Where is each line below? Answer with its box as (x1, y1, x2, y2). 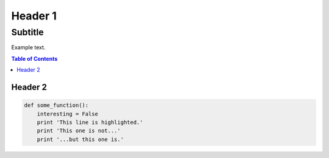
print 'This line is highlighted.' (37, 118, 143, 126)
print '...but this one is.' (37, 136, 124, 143)
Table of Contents (11, 55, 58, 62)
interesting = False (37, 110, 99, 117)
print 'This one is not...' (37, 128, 121, 134)
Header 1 (11, 9, 57, 22)
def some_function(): (24, 102, 89, 109)
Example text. (11, 44, 46, 51)
